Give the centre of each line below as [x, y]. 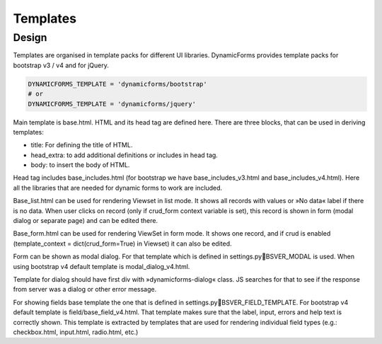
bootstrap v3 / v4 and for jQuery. [61, 65]
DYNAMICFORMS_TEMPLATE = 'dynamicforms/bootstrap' [118, 84]
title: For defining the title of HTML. [82, 145]
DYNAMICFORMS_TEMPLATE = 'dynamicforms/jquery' [112, 104]
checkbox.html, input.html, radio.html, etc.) [76, 332]
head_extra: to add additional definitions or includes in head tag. [125, 155]
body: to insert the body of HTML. [80, 165]
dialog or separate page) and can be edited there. [86, 221]
